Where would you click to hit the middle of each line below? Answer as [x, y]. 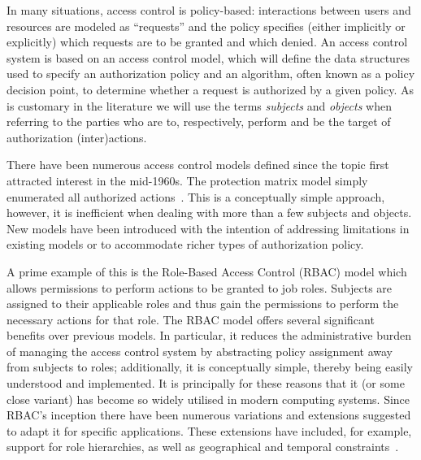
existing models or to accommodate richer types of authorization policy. [185, 244]
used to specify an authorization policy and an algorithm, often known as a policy [211, 74]
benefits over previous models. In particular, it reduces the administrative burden [209, 335]
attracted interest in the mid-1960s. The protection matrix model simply [187, 180]
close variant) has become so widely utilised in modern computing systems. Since [208, 399]
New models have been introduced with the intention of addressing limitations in [208, 228]
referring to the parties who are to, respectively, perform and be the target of [199, 122]
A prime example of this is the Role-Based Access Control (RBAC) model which [207, 271]
